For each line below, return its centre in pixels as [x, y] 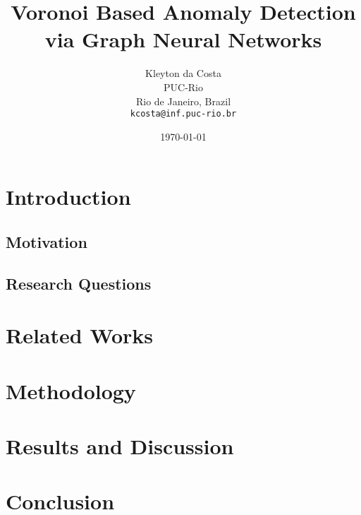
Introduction [68, 197]
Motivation [47, 241]
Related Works [80, 335]
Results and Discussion [120, 446]
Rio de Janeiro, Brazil [183, 101]
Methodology [71, 390]
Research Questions [79, 283]
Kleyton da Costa [183, 73]
